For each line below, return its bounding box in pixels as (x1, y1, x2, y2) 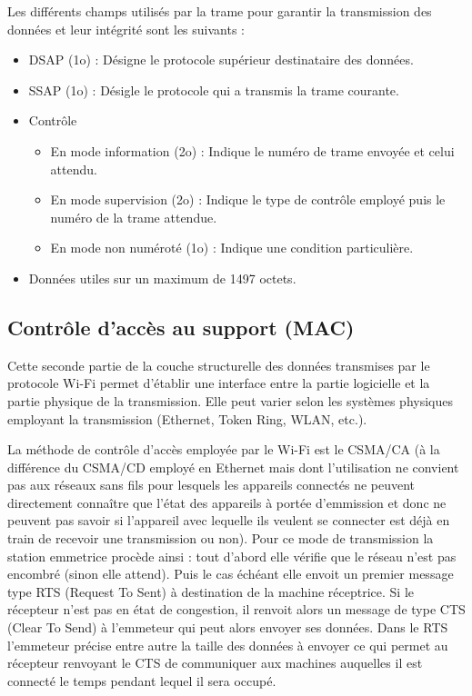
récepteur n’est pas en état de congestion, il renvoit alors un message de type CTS (7, 600, 466, 619)
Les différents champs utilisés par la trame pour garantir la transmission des (7, 2, 432, 20)
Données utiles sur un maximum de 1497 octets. (28, 268, 296, 287)
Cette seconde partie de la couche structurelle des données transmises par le (7, 355, 430, 374)
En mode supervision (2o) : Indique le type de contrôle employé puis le (50, 190, 446, 209)
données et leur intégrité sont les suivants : (7, 19, 245, 38)
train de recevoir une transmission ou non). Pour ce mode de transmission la (7, 529, 434, 548)
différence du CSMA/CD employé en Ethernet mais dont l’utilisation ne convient (7, 457, 459, 476)
